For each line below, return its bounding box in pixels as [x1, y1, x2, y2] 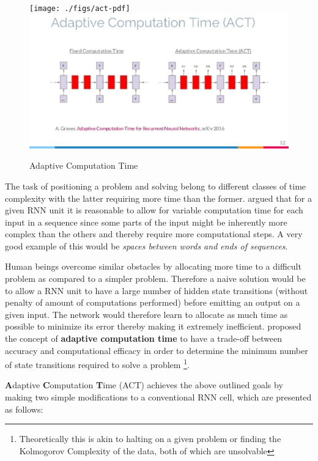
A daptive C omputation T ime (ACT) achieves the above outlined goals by [5, 378, 283, 391]
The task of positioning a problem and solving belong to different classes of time [5, 179, 306, 192]
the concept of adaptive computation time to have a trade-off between [5, 332, 283, 345]
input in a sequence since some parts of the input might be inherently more [5, 215, 287, 228]
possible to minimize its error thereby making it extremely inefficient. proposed [5, 320, 301, 333]
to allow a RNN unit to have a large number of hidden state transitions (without [5, 284, 308, 297]
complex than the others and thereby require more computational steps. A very [5, 227, 303, 240]
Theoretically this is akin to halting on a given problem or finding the [19, 432, 281, 445]
